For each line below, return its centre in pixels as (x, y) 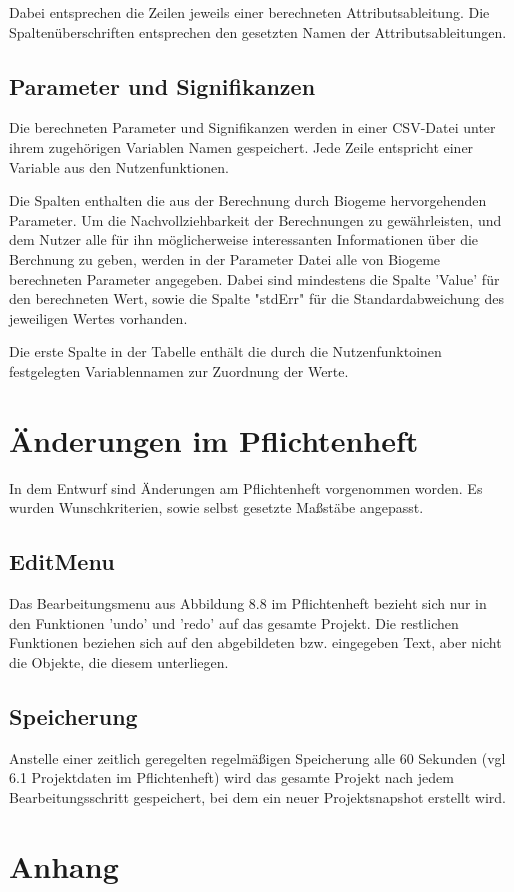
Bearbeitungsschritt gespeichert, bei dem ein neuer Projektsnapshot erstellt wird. (257, 796)
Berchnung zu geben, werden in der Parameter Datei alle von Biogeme (225, 258)
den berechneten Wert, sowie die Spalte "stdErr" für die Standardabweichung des (256, 298)
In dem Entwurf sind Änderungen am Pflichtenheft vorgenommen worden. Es (246, 487)
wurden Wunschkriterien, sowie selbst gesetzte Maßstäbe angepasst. (216, 507)
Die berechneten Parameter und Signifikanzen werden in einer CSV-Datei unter (252, 127)
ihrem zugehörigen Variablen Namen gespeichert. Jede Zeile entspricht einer (241, 146)
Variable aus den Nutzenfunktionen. (119, 166)
